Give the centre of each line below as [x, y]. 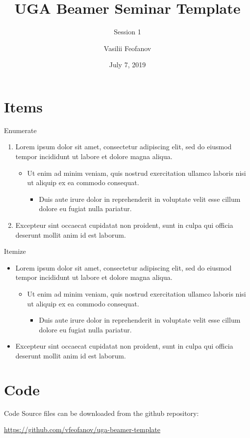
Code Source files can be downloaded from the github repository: [101, 413]
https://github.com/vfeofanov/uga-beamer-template [82, 429]
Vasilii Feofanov [127, 48]
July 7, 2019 [127, 65]
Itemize [15, 251]
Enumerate [20, 130]
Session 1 [127, 32]
